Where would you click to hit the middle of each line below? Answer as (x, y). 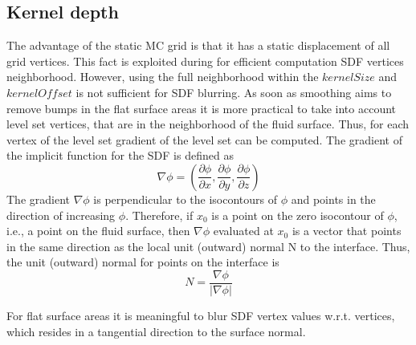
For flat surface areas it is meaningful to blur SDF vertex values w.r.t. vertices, (201, 315)
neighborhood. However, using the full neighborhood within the (163, 77)
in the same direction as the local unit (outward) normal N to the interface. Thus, (208, 246)
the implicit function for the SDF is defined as (120, 155)
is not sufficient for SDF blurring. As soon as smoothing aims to (234, 92)
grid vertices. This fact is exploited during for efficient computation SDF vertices (205, 61)
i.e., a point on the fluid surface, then (98, 231)
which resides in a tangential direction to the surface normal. (156, 331)
